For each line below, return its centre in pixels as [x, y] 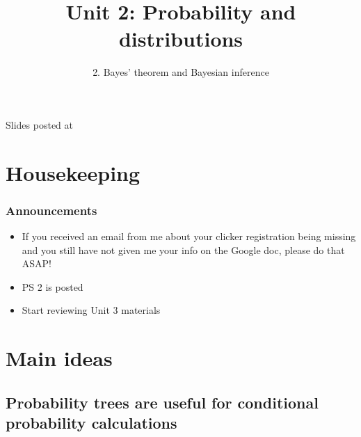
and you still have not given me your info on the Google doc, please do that [183, 249]
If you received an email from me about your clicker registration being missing [189, 236]
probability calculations [91, 423]
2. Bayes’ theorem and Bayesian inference [181, 72]
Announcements [51, 210]
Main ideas [59, 358]
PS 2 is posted [53, 286]
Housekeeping [73, 172]
